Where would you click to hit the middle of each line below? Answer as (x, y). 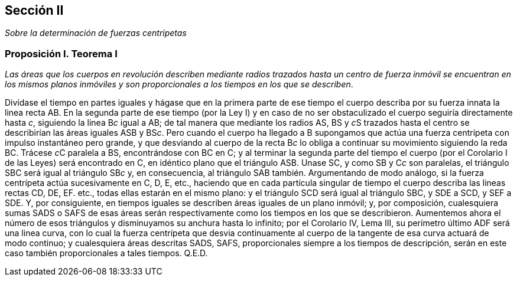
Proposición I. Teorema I (61, 53)
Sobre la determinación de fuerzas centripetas (96, 33)
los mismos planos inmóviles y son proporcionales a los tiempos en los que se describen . (179, 84)
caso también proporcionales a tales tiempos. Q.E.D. (106, 253)
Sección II (34, 10)
